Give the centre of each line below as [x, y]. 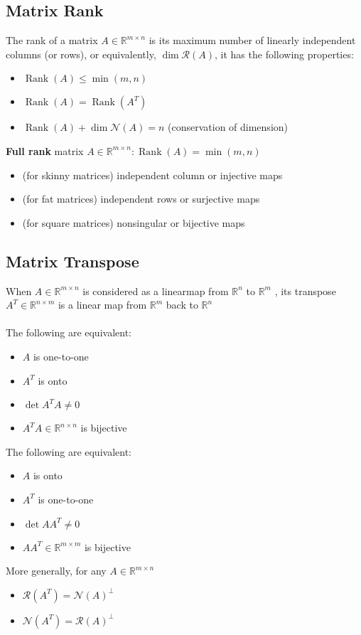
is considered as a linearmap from [156, 290]
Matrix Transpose [72, 261]
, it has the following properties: [284, 54]
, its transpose [305, 290]
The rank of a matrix [52, 40]
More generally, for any [56, 571]
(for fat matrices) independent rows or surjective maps [141, 199]
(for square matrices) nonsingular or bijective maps [134, 222]
